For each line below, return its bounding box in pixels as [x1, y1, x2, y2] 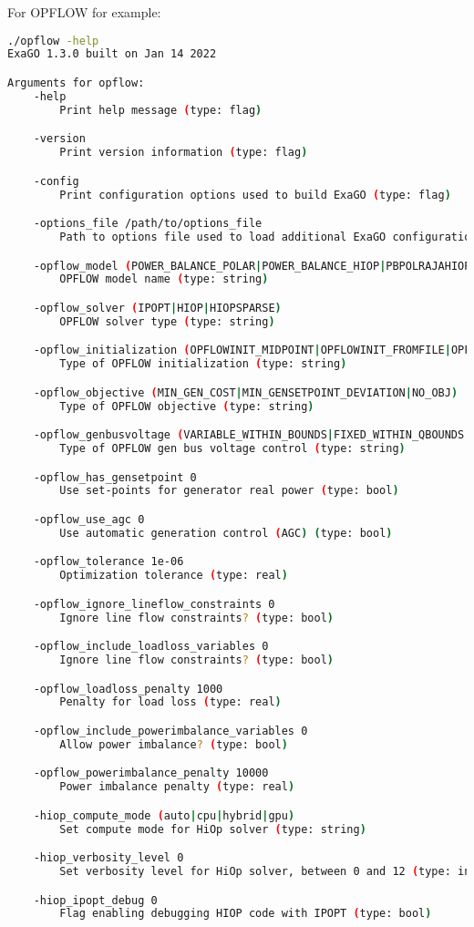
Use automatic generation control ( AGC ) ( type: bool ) [59, 526, 393, 540]
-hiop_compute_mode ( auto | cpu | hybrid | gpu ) [33, 809, 295, 822]
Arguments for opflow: [7, 77, 145, 89]
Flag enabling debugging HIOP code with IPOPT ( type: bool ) [59, 907, 432, 921]
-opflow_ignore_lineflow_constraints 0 [33, 597, 275, 611]
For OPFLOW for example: [7, 3, 161, 21]
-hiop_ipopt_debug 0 [33, 893, 158, 907]
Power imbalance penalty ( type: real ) [59, 780, 295, 794]
